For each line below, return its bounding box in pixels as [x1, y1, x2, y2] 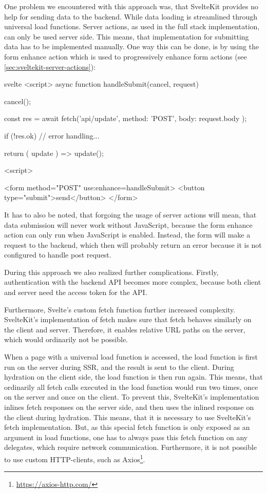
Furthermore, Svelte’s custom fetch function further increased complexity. [4, 304, 236, 314]
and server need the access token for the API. [4, 287, 147, 298]
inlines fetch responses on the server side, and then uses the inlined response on [4, 402, 254, 412]
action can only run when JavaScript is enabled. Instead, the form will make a [4, 229, 251, 240]
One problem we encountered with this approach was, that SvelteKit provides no [4, 1, 259, 11]
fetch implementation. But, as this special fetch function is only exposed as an [4, 422, 250, 432]
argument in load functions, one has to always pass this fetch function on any [4, 431, 248, 442]
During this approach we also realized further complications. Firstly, [4, 266, 219, 277]
